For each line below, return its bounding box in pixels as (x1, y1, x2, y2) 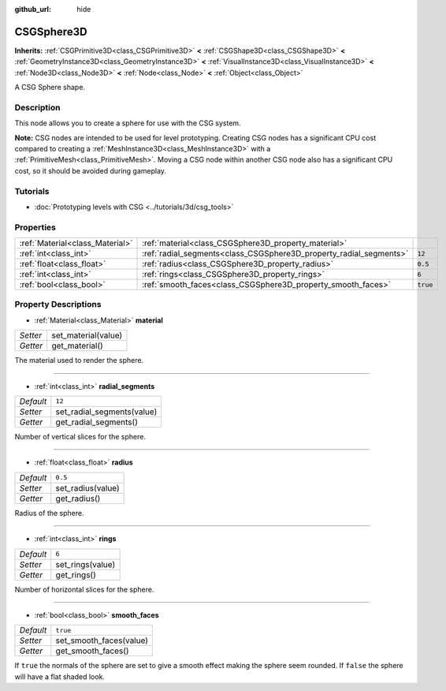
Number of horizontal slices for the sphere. (14, 585, 154, 594)
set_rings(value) (55, 558, 116, 570)
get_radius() (55, 493, 101, 504)
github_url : (14, 5, 51, 13)
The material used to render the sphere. (14, 356, 144, 365)
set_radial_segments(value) (55, 406, 158, 417)
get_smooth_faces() (55, 645, 129, 656)
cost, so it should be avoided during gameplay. (14, 166, 167, 175)
